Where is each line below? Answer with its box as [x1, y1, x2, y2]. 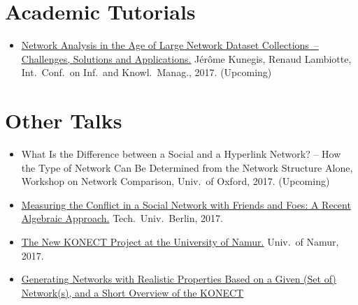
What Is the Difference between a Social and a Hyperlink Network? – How [21, 147, 341, 161]
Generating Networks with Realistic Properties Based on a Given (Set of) [21, 271, 336, 286]
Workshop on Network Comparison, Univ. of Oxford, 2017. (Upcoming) [21, 174, 330, 188]
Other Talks [5, 106, 122, 135]
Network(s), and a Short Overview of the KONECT [21, 285, 244, 299]
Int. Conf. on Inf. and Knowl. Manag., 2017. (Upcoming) [21, 65, 272, 80]
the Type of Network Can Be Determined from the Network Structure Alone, [21, 160, 353, 174]
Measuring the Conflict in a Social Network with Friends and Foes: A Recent [21, 197, 351, 211]
